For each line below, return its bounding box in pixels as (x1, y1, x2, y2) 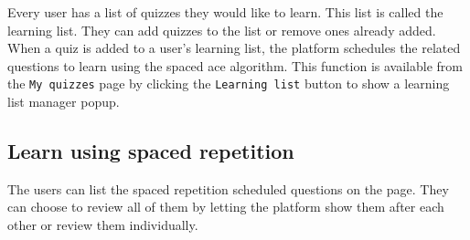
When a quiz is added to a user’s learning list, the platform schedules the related (7, 38, 461, 57)
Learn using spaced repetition (7, 137, 294, 165)
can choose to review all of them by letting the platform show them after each (7, 197, 444, 216)
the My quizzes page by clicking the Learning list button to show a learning (7, 74, 450, 93)
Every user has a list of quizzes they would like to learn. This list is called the (7, 3, 443, 21)
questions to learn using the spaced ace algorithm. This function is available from (7, 56, 463, 75)
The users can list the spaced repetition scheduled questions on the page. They (7, 179, 449, 198)
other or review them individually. (7, 215, 198, 235)
